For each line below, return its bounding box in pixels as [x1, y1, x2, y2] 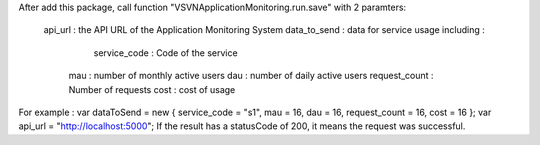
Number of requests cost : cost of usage [68, 83, 236, 95]
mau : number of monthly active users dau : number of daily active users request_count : [68, 70, 434, 82]
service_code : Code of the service [93, 46, 239, 59]
